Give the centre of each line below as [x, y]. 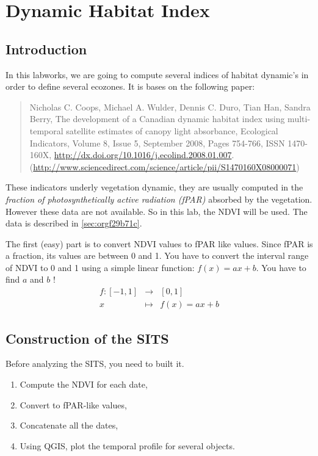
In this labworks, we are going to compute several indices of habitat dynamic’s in [157, 74]
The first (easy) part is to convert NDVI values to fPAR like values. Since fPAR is [159, 243]
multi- [299, 119]
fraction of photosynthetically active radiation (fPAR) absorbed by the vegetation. [159, 199]
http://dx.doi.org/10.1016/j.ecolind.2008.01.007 [143, 155]
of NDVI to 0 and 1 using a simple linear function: [100, 267]
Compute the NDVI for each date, [84, 384]
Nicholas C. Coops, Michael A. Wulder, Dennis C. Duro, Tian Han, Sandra [170, 107]
